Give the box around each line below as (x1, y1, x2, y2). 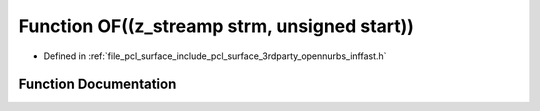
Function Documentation (18, 76, 177, 93)
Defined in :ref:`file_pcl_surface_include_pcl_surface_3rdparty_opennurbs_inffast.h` (43, 50, 387, 62)
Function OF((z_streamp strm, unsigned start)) (18, 15, 415, 37)
